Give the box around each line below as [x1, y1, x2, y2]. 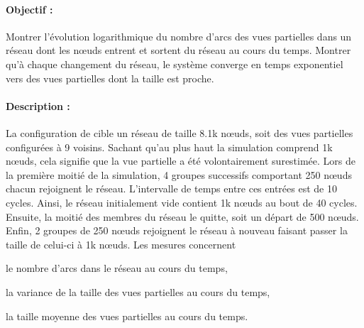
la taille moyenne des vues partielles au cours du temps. [6, 308, 248, 323]
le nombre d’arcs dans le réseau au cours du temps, [6, 261, 228, 275]
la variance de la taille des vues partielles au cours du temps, [6, 284, 270, 299]
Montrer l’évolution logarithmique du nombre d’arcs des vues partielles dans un [6, 28, 352, 43]
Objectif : [6, 1, 53, 16]
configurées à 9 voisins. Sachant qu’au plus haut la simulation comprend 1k [6, 139, 333, 154]
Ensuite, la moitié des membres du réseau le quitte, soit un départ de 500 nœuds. [6, 209, 359, 224]
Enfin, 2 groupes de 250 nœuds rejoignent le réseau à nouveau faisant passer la [6, 223, 348, 238]
